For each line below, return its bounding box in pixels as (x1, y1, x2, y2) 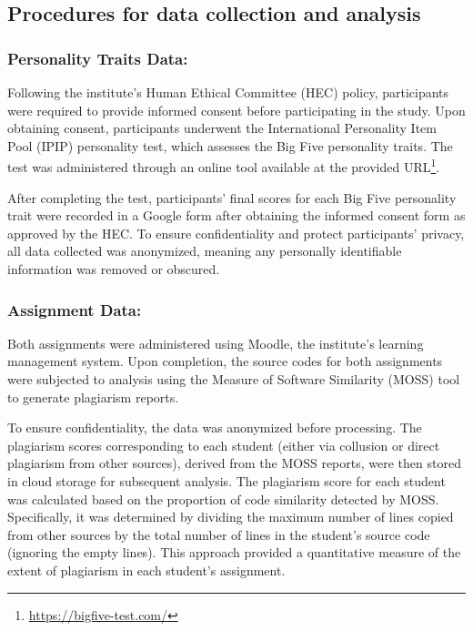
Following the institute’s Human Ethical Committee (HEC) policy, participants (7, 83, 449, 101)
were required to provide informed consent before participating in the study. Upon (7, 100, 466, 119)
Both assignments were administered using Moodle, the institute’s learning (7, 333, 424, 352)
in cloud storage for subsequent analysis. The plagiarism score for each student (7, 471, 446, 490)
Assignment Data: (7, 298, 142, 321)
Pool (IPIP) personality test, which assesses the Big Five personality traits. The (7, 136, 453, 155)
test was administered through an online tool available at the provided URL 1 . (7, 155, 440, 177)
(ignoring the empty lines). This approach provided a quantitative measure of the (7, 543, 461, 562)
